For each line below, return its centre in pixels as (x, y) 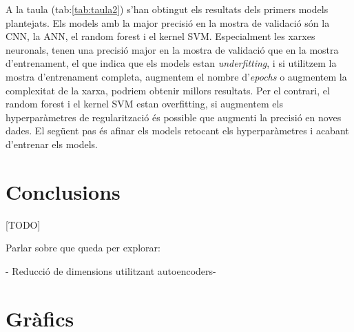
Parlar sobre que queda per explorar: (83, 248)
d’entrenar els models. (52, 144)
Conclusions (63, 191)
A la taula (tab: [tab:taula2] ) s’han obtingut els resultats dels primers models (167, 9)
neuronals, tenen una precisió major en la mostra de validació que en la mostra (172, 49)
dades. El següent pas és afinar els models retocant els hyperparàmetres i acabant (177, 131)
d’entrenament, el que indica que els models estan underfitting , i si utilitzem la (171, 63)
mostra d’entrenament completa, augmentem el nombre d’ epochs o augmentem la (176, 76)
